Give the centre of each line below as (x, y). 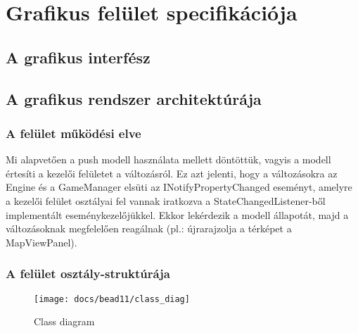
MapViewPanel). (41, 242)
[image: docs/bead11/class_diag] (112, 299)
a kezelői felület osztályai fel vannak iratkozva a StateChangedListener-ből (166, 200)
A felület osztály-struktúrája (88, 274)
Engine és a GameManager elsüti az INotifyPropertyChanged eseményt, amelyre (179, 187)
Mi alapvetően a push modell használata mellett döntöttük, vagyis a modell (168, 159)
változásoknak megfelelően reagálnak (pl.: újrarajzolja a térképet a (149, 228)
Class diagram (64, 321)
